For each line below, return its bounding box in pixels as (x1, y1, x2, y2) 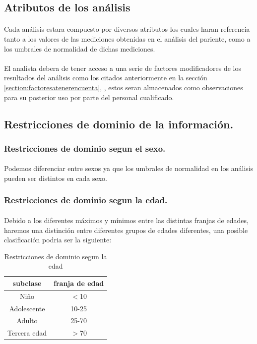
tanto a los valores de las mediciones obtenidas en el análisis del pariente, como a (4, 33, 251, 44)
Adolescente (9, 303, 45, 313)
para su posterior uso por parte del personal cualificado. (4, 92, 174, 102)
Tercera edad (7, 328, 47, 338)
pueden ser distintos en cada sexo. (4, 172, 107, 183)
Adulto (16, 315, 38, 326)
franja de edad (54, 278, 104, 288)
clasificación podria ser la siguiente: (4, 234, 112, 245)
